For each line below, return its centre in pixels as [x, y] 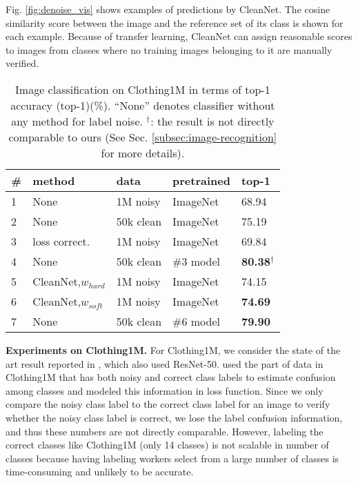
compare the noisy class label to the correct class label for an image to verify [168, 404]
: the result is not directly [212, 121]
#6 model [196, 321]
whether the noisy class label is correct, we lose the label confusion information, [174, 417]
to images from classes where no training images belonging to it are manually [169, 49]
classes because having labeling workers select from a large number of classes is [172, 458]
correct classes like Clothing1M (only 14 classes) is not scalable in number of [167, 445]
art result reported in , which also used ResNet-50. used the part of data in [165, 363]
